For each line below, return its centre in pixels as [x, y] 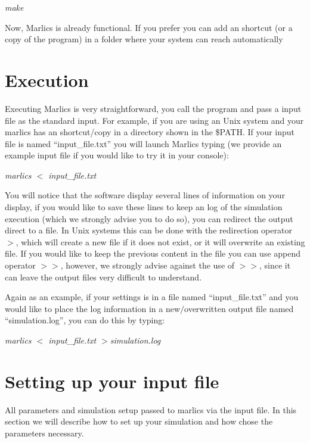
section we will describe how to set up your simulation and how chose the [139, 421]
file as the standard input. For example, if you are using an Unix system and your [154, 120]
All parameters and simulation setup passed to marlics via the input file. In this [151, 409]
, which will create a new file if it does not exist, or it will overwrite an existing [160, 241]
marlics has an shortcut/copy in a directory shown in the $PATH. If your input [150, 132]
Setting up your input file [112, 381]
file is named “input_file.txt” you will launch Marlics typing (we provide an [143, 143]
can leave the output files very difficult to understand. [103, 277]
